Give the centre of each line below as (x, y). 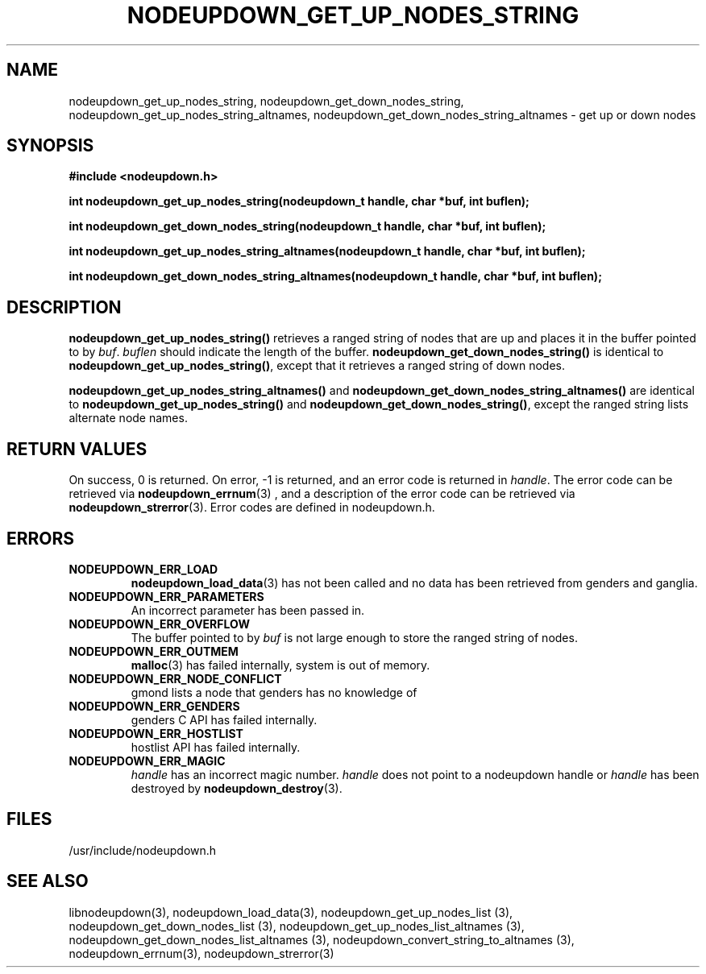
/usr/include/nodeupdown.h (143, 850)
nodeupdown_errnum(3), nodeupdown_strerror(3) (201, 953)
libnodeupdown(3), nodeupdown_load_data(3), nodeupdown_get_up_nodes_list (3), (291, 912)
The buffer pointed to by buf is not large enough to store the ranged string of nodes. (354, 637)
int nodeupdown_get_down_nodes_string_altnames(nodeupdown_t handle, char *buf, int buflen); (335, 276)
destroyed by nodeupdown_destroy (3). (237, 788)
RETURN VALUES (77, 449)
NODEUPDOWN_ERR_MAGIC (147, 761)
